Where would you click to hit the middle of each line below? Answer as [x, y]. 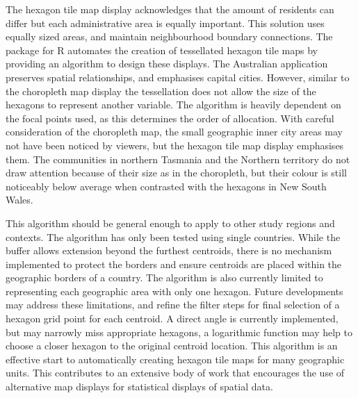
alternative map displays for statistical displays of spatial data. [139, 387]
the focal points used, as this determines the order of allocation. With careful [170, 118]
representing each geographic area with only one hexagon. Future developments [174, 291]
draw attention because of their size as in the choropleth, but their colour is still [176, 173]
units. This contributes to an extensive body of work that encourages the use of [175, 373]
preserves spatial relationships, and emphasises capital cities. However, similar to [178, 77]
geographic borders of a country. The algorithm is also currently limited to [164, 277]
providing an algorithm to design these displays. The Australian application [167, 64]
